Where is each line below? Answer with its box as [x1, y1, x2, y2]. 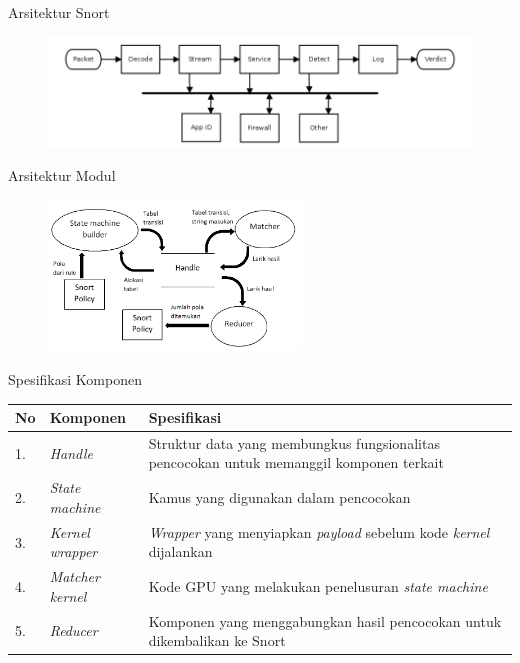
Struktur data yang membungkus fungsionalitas [148, 432, 440, 453]
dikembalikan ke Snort [148, 630, 286, 651]
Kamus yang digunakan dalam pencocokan [148, 487, 411, 508]
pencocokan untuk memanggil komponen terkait [148, 452, 444, 473]
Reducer [49, 620, 98, 641]
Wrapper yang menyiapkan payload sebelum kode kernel [148, 521, 490, 542]
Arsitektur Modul [8, 165, 116, 186]
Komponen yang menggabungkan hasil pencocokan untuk [148, 610, 502, 631]
